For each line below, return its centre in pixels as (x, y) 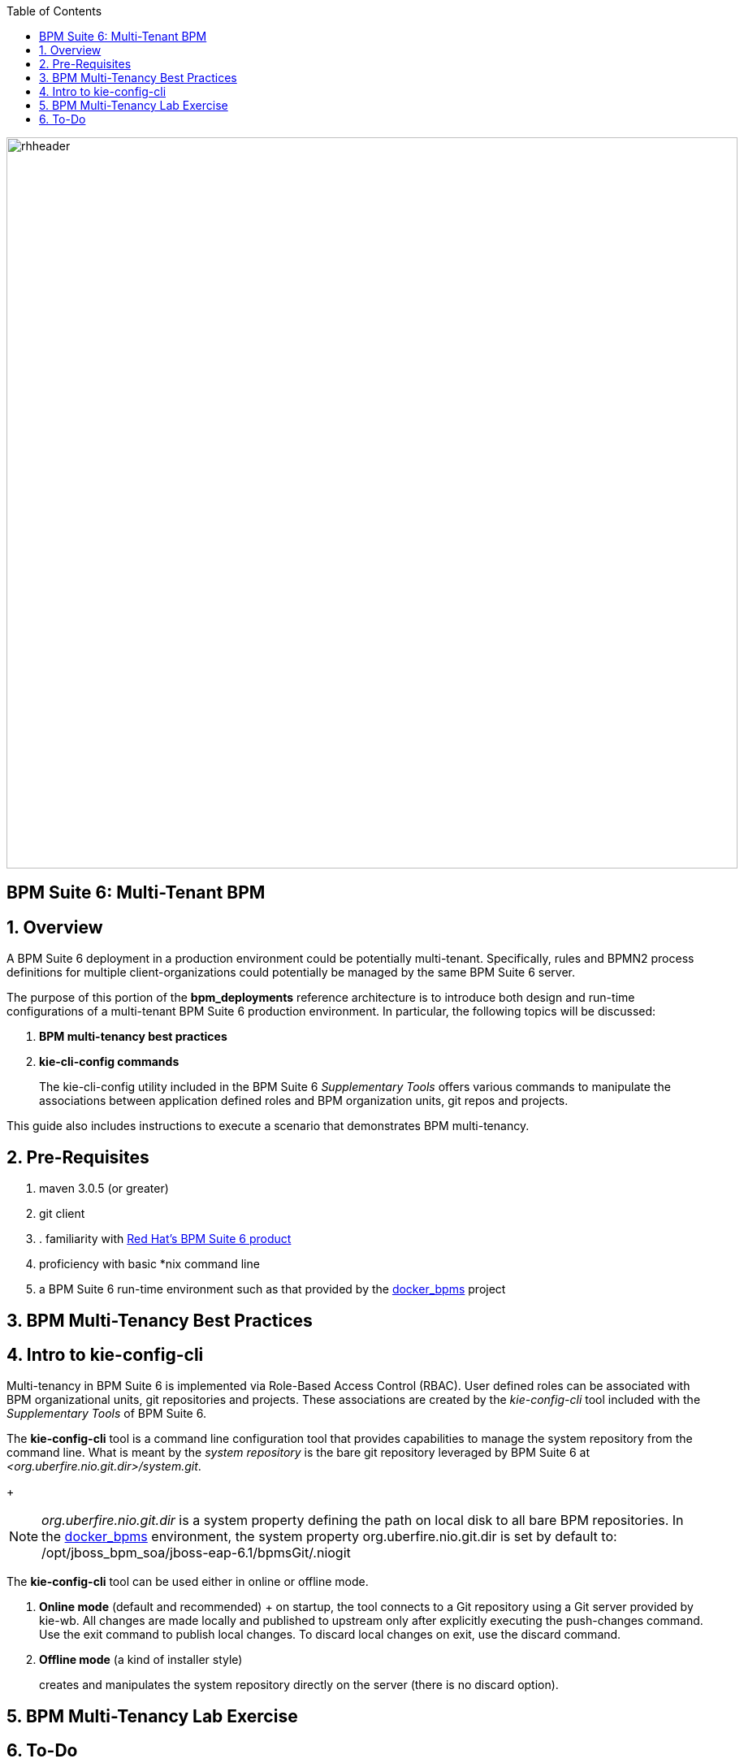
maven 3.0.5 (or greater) (104, 1189)
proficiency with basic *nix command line (149, 1264)
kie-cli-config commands (109, 1062)
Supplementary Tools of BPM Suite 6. (106, 1414)
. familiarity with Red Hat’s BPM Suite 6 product (165, 1239)
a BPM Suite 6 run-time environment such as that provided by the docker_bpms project (273, 1289)
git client (62, 1214)
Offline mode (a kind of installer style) (141, 1660)
